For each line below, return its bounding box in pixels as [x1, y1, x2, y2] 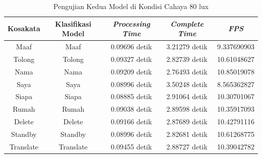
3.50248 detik [166, 78, 208, 89]
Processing [112, 18, 150, 29]
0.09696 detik [111, 41, 152, 52]
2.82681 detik [166, 128, 208, 139]
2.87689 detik [166, 116, 208, 127]
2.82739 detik [166, 53, 208, 64]
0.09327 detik [111, 53, 152, 64]
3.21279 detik [166, 41, 208, 52]
